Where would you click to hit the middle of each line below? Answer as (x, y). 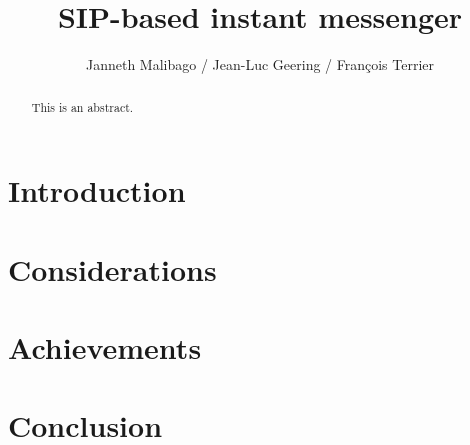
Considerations (112, 268)
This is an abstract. (82, 106)
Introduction (97, 190)
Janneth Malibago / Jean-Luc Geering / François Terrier (260, 64)
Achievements (105, 346)
